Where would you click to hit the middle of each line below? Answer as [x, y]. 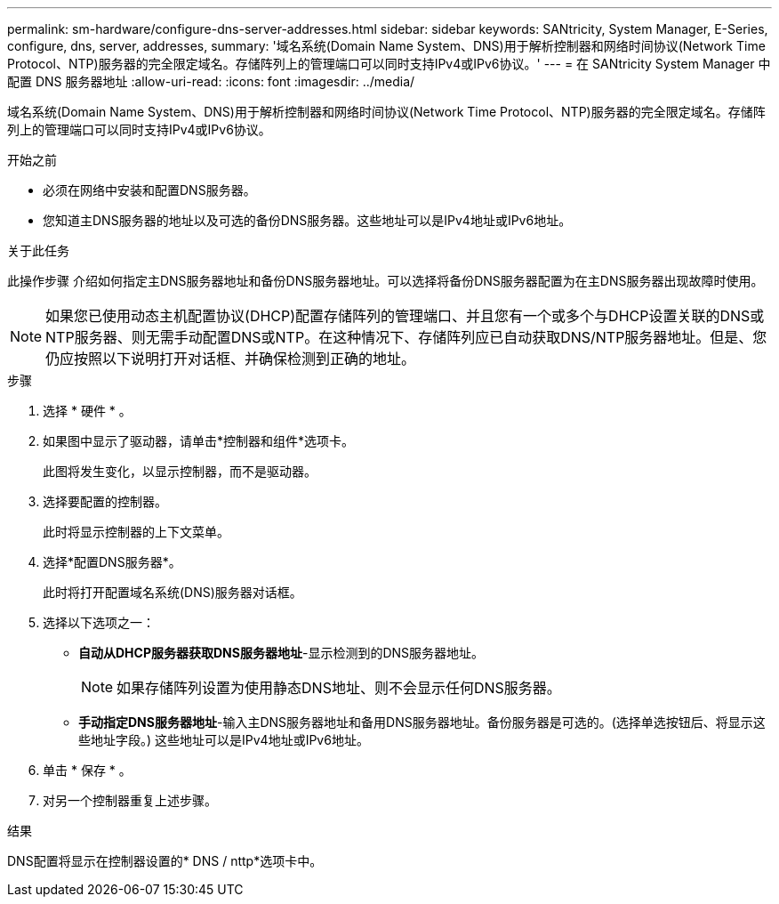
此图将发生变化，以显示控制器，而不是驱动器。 [180, 471]
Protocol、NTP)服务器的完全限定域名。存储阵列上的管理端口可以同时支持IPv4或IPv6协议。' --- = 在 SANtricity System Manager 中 [389, 64]
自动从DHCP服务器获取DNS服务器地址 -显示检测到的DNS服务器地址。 [281, 653]
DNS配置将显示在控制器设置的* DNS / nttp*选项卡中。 [165, 861]
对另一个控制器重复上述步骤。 [130, 800]
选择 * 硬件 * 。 [87, 411]
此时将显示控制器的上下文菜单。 [136, 532]
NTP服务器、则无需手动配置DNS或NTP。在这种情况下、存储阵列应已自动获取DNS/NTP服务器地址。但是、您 [406, 337]
